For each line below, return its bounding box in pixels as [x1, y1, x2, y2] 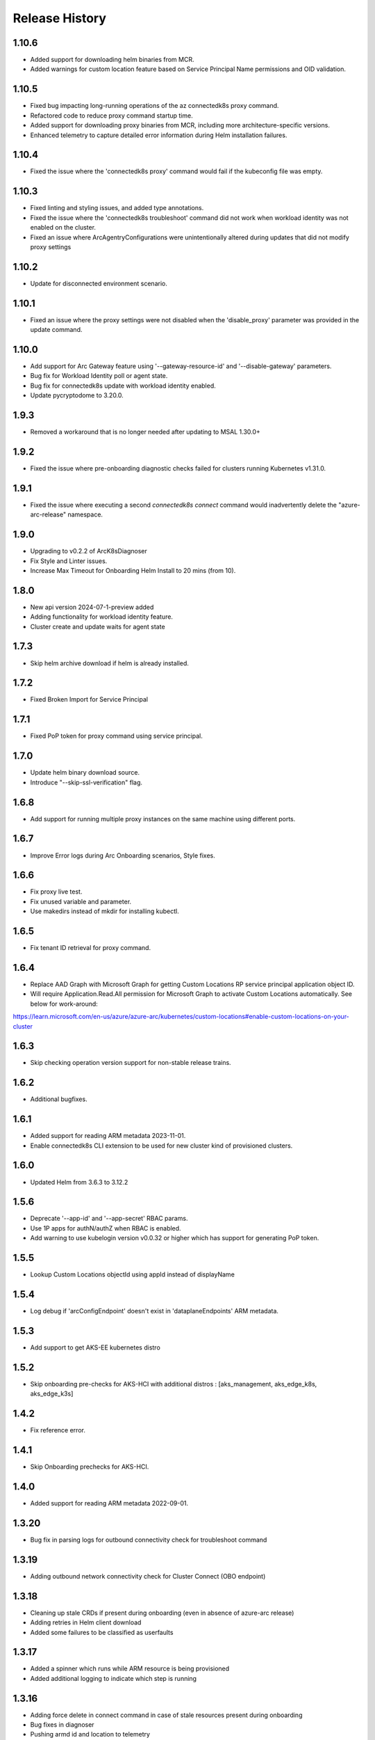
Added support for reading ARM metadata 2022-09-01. [30, 1499, 189, 1507]
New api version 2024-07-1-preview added [30, 603, 154, 611]
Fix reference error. [30, 1426, 86, 1434]
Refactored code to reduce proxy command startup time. [30, 111, 194, 120]
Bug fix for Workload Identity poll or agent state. [30, 372, 168, 380]
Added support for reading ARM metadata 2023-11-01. [30, 1132, 186, 1140]
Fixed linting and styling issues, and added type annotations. [30, 204, 204, 212]
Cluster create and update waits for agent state [30, 622, 166, 631]
